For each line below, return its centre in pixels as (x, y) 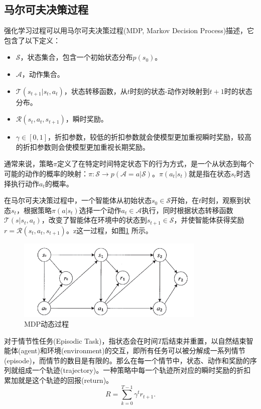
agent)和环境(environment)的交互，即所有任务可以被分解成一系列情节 (133, 350)
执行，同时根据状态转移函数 (187, 210)
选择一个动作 (100, 210)
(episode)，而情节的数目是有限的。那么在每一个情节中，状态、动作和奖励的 (127, 360)
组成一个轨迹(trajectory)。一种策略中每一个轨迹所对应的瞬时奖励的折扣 (134, 370)
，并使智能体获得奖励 (209, 220)
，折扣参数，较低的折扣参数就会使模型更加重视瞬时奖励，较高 (150, 137)
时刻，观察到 (223, 200)
